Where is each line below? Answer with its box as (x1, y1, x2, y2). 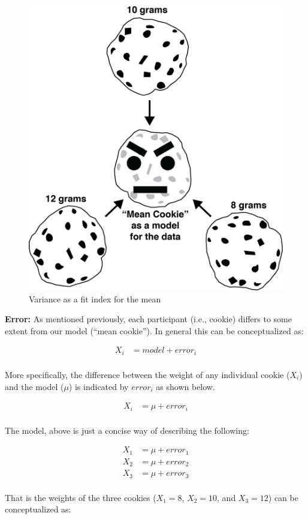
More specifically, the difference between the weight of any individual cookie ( (5, 368, 290, 380)
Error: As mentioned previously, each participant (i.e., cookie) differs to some (5, 313, 292, 325)
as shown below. (156, 380, 215, 392)
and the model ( (5, 380, 64, 392)
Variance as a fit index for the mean (29, 292, 161, 305)
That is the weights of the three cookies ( (5, 491, 156, 503)
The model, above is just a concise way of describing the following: (5, 424, 249, 436)
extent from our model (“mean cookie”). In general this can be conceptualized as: (5, 324, 304, 337)
